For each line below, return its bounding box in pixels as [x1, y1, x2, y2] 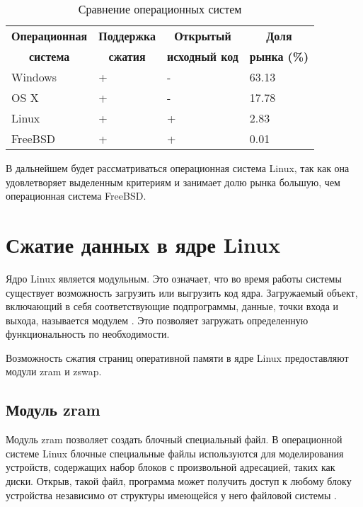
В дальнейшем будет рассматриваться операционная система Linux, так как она [6, 161, 350, 175]
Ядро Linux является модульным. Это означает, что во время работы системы [6, 270, 342, 285]
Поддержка [98, 28, 156, 44]
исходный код [166, 48, 238, 64]
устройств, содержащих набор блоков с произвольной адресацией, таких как [6, 460, 335, 474]
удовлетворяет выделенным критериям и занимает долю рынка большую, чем [6, 174, 340, 189]
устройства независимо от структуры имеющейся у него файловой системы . [6, 487, 337, 502]
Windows [11, 69, 57, 85]
